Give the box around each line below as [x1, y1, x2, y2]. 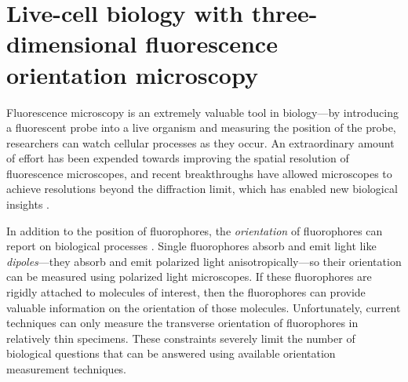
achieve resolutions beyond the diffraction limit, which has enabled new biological [6, 180, 398, 197]
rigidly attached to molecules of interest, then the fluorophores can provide [6, 284, 366, 300]
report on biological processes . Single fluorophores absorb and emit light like [6, 238, 377, 254]
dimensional [6, 27, 137, 60]
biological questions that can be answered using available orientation [6, 345, 336, 362]
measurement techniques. [6, 361, 127, 377]
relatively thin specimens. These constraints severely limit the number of [6, 329, 355, 346]
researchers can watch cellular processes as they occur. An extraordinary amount [6, 134, 395, 151]
